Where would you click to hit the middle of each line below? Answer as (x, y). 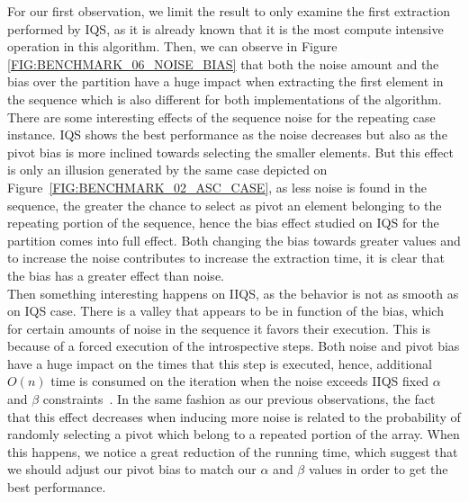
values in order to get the (378, 469)
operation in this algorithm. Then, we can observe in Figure (172, 46)
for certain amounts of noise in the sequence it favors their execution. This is (219, 328)
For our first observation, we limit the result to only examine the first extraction (229, 11)
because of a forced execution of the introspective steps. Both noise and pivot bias (234, 346)
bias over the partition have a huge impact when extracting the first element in (225, 81)
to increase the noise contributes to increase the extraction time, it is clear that (226, 258)
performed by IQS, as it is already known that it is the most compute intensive (225, 28)
